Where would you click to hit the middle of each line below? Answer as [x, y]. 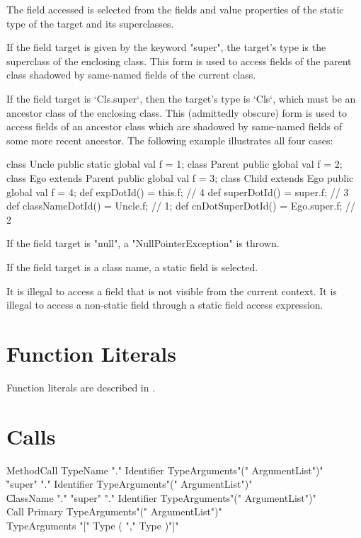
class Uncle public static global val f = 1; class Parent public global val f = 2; [174, 164]
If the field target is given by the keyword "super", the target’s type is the [166, 47]
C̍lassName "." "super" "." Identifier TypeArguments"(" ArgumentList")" [161, 497]
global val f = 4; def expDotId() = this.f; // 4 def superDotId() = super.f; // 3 [178, 191]
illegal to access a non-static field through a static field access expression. [165, 305]
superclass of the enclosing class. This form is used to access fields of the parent [179, 61]
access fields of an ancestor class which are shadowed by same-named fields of [174, 126]
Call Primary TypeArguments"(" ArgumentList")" [114, 511]
